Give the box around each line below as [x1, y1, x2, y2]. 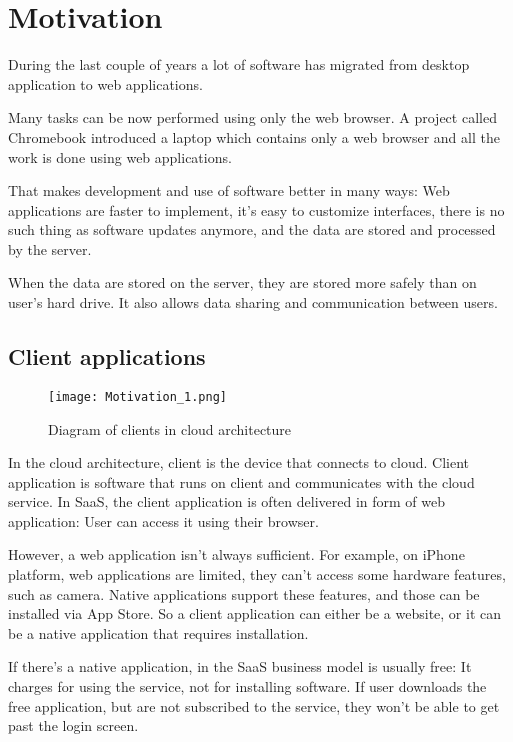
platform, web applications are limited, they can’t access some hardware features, [8, 564, 506, 585]
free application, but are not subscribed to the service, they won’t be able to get [8, 695, 500, 716]
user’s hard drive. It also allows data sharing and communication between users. [8, 292, 498, 313]
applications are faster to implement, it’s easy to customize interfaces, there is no [8, 199, 505, 220]
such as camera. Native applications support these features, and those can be [8, 583, 480, 604]
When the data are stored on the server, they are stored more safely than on [8, 272, 477, 293]
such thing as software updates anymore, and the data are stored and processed [8, 219, 496, 240]
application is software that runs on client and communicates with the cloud [8, 471, 475, 492]
